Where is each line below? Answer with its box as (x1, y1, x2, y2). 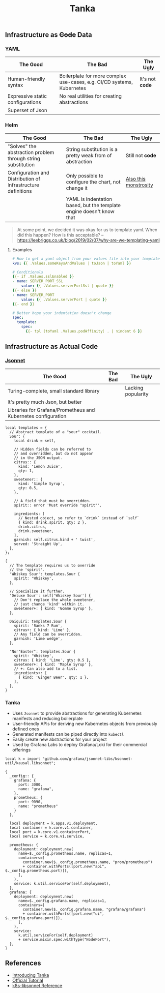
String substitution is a (66, 146, 118, 152)
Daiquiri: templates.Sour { (9, 619, 67, 624)
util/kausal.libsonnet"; (5, 760, 56, 765)
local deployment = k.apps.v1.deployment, (9, 821, 98, 826)
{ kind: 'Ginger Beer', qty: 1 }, (18, 675, 89, 680)
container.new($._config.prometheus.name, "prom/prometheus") (23, 859, 153, 865)
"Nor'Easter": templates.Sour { (9, 649, 76, 654)
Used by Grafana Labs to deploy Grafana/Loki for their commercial (12, 741, 147, 748)
